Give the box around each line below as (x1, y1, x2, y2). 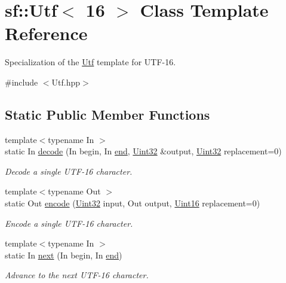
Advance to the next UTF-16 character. (5, 269, 149, 281)
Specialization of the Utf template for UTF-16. (5, 56, 176, 68)
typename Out (48, 185, 101, 197)
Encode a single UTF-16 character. (5, 217, 133, 229)
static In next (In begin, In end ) (5, 248, 122, 261)
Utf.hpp (51, 75, 81, 88)
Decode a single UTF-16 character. (5, 165, 133, 177)
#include (5, 75, 38, 88)
